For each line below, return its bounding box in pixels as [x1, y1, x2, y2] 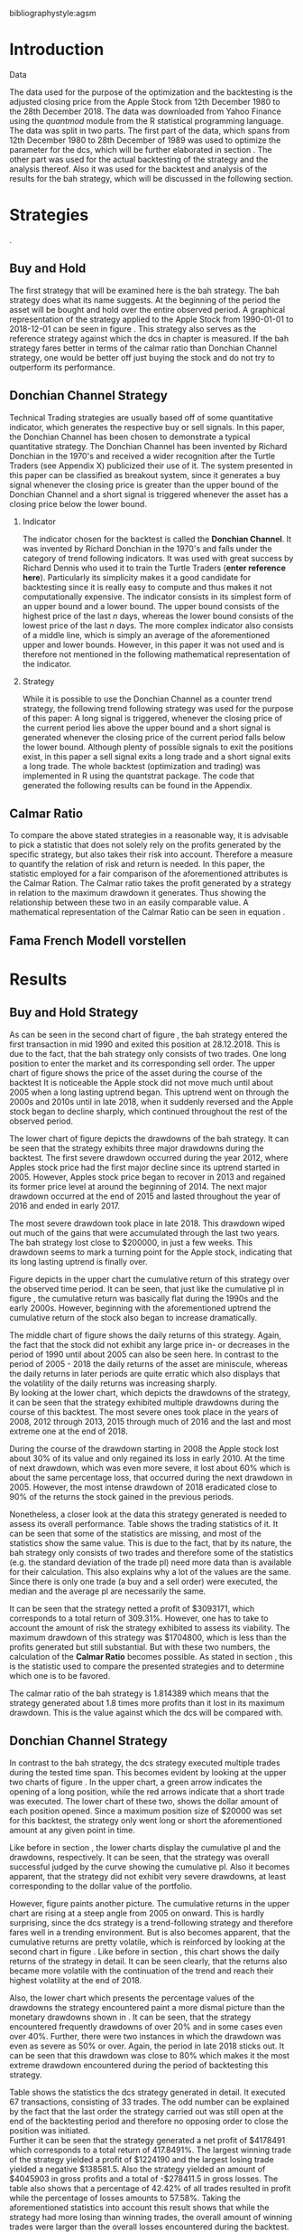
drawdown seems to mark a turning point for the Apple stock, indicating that [9, 1247, 293, 1257]
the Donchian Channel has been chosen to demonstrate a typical [9, 431, 251, 442]
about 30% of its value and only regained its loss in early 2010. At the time [9, 1453, 286, 1464]
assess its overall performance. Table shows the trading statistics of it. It [9, 1518, 279, 1529]
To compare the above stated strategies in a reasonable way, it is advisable [9, 830, 289, 841]
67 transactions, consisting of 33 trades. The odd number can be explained [9, 2096, 290, 2107]
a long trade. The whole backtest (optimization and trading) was [22, 760, 262, 771]
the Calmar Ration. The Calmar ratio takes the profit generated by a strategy [9, 878, 291, 889]
